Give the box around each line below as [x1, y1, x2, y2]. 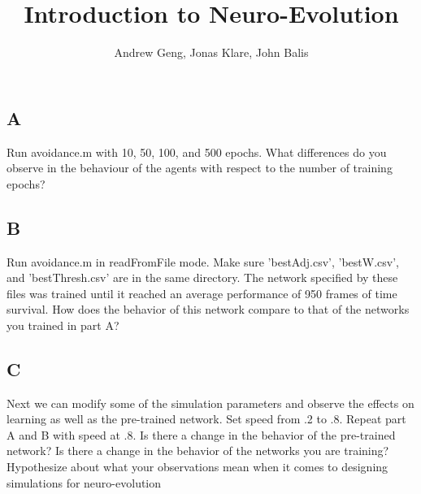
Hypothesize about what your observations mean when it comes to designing [7, 458, 388, 475]
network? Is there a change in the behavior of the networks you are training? [7, 442, 389, 459]
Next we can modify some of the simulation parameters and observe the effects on [7, 394, 414, 411]
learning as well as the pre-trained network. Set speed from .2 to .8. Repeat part [7, 410, 406, 427]
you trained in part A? [7, 316, 119, 333]
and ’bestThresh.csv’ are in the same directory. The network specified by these [7, 269, 398, 286]
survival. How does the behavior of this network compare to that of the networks [7, 301, 410, 318]
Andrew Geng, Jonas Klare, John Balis [114, 44, 309, 61]
